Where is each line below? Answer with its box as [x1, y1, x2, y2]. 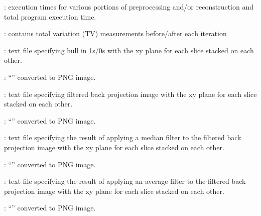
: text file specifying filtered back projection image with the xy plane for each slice [4, 88, 257, 99]
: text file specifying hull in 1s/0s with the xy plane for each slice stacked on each [4, 45, 254, 55]
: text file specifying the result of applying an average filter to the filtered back [4, 176, 246, 186]
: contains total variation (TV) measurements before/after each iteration [4, 28, 227, 39]
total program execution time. [4, 11, 96, 22]
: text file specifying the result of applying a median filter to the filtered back [4, 132, 241, 143]
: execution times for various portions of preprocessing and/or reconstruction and [4, 2, 254, 12]
